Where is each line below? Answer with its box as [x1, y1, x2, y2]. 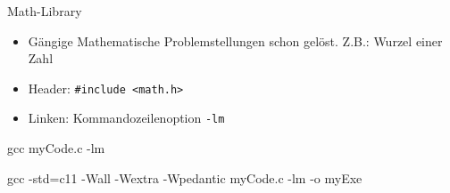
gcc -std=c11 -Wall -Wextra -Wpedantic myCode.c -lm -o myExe [7, 168, 362, 187]
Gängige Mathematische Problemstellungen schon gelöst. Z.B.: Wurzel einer [28, 31, 443, 50]
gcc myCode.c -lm [7, 139, 105, 157]
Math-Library [7, 2, 82, 20]
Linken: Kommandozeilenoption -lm [28, 109, 225, 127]
